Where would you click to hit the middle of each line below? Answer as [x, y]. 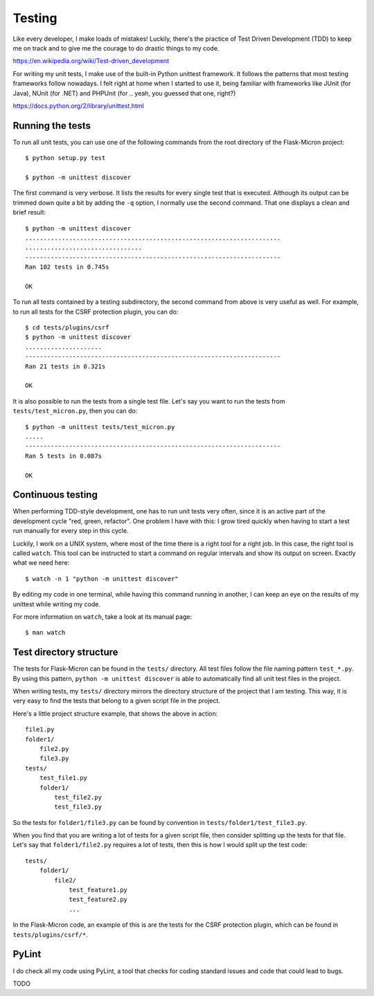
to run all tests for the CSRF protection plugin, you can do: [96, 311]
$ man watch [45, 633]
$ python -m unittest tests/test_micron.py [100, 427]
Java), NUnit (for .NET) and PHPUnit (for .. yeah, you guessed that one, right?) [124, 93]
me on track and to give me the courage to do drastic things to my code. [116, 48]
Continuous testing [55, 495]
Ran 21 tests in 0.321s [65, 366]
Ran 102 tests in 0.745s [67, 267]
